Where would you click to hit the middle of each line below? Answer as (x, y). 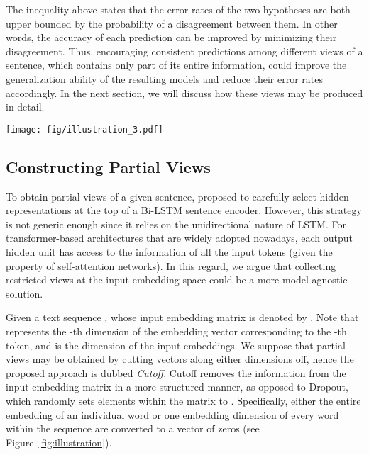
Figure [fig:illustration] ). (59, 442)
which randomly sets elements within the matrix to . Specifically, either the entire (183, 400)
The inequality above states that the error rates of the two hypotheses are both (178, 9)
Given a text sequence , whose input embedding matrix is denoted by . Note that (182, 317)
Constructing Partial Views (108, 166)
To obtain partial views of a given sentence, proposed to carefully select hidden (177, 196)
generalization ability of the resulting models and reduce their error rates (165, 78)
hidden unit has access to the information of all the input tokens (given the (169, 251)
